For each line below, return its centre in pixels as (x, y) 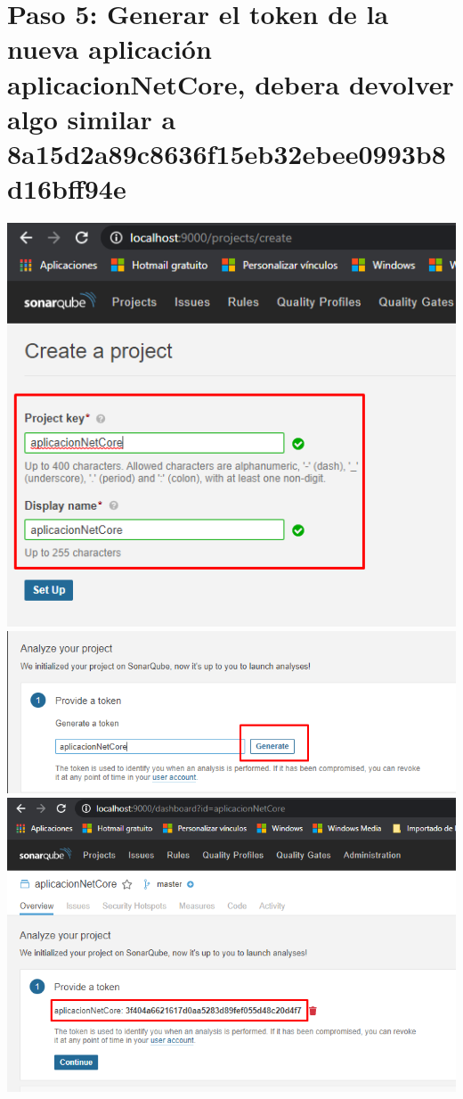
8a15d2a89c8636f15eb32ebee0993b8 (227, 153)
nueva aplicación (110, 49)
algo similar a (92, 118)
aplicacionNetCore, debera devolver (231, 83)
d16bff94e (67, 189)
